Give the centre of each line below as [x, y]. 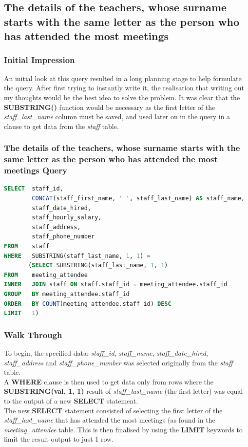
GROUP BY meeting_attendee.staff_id [67, 294]
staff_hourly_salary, [67, 218]
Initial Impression [39, 60]
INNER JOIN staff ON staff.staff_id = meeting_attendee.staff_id [116, 285]
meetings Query [36, 170]
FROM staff [27, 246]
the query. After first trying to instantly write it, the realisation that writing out [124, 88]
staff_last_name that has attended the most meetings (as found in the [110, 420]
